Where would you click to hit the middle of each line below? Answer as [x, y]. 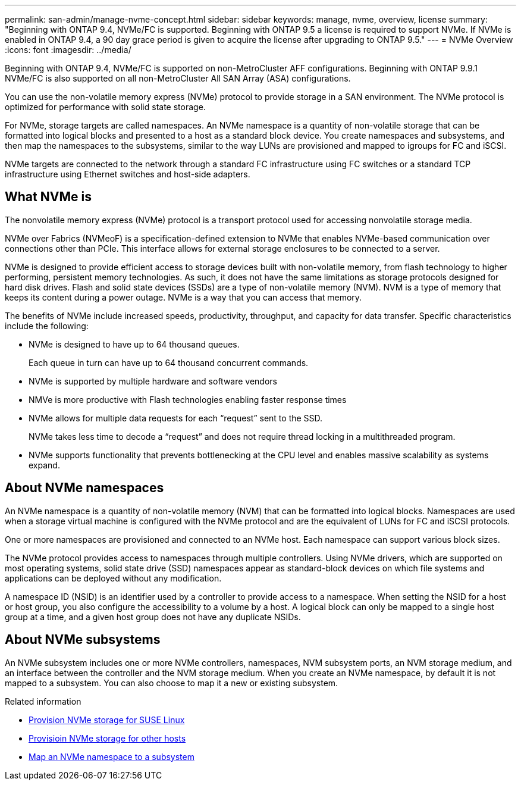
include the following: [47, 326]
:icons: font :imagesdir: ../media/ [68, 50]
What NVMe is [48, 197]
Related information [43, 701]
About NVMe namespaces [84, 488]
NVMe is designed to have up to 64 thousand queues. [134, 344]
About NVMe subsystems [83, 640]
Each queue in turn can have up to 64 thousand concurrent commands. [169, 362]
